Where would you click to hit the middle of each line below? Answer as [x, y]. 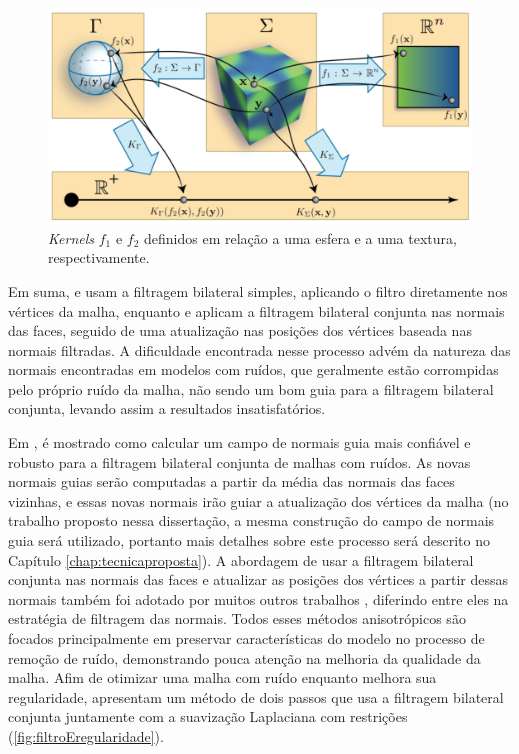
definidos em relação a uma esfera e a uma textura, [300, 237]
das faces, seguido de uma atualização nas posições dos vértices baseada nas [240, 330]
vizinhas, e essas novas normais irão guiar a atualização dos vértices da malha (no [258, 500]
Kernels [71, 237]
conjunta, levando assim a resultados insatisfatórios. [167, 408]
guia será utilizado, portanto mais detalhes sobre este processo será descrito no [249, 540]
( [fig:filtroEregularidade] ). [86, 735]
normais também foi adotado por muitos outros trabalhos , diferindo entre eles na [258, 598]
